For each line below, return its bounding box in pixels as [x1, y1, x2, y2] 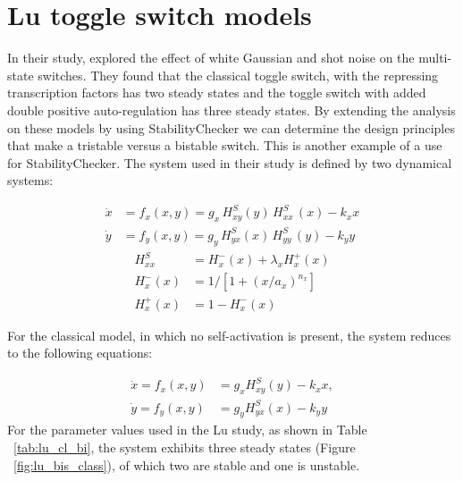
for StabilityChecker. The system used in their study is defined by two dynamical [7, 153, 452, 172]
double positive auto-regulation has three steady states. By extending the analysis [7, 100, 456, 119]
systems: [7, 171, 54, 190]
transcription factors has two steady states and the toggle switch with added [7, 83, 426, 102]
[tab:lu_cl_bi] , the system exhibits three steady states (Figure [13, 438, 356, 457]
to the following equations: [7, 343, 153, 362]
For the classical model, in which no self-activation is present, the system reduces [7, 325, 451, 344]
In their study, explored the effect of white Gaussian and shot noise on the [7, 48, 415, 67]
